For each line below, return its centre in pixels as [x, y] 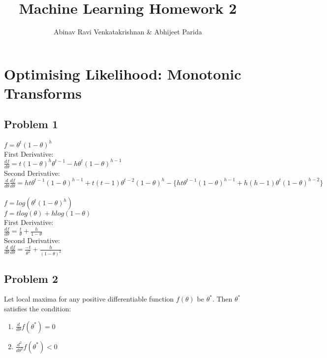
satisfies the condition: [38, 308]
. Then [222, 299]
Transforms [43, 93]
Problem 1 [31, 124]
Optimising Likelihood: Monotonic [123, 73]
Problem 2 [31, 278]
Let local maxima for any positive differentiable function [89, 299]
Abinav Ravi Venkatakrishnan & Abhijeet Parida [128, 32]
